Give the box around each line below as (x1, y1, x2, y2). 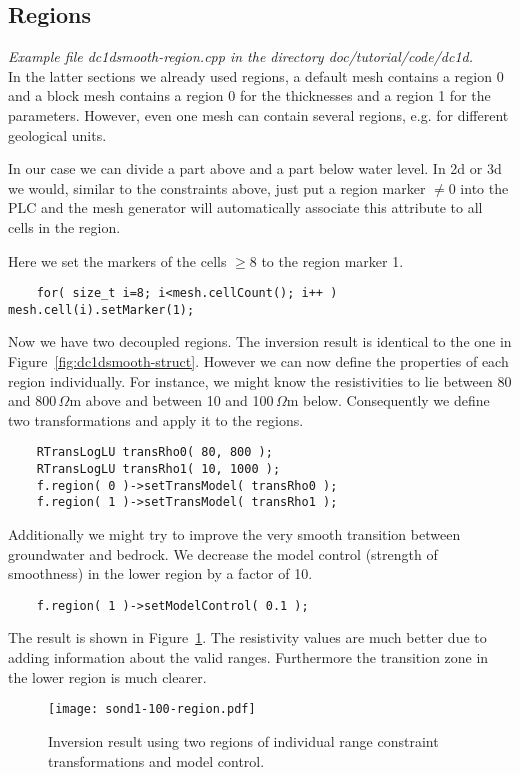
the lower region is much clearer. (8, 666, 207, 687)
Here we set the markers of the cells (8, 250, 227, 271)
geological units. (8, 124, 107, 145)
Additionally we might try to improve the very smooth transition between (8, 524, 461, 545)
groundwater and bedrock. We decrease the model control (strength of (8, 543, 438, 564)
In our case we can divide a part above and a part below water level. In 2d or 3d (8, 158, 502, 179)
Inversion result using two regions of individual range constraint (48, 730, 439, 751)
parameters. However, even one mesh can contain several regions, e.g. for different (8, 104, 509, 125)
